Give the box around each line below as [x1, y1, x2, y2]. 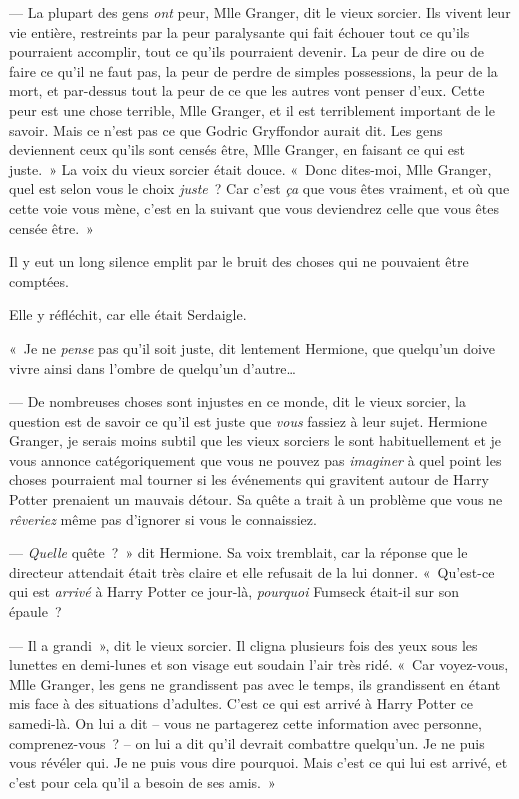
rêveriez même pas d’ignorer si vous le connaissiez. [9, 508, 317, 529]
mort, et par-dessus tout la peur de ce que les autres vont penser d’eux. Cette [9, 80, 485, 101]
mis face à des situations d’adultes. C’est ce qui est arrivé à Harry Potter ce [9, 693, 474, 714]
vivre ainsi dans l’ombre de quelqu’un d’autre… [9, 357, 296, 378]
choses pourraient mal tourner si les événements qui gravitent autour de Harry [9, 469, 489, 490]
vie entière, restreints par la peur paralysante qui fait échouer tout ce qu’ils [9, 21, 470, 42]
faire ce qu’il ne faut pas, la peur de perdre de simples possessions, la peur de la [9, 60, 498, 81]
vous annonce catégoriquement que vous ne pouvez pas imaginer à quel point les [9, 449, 502, 470]
